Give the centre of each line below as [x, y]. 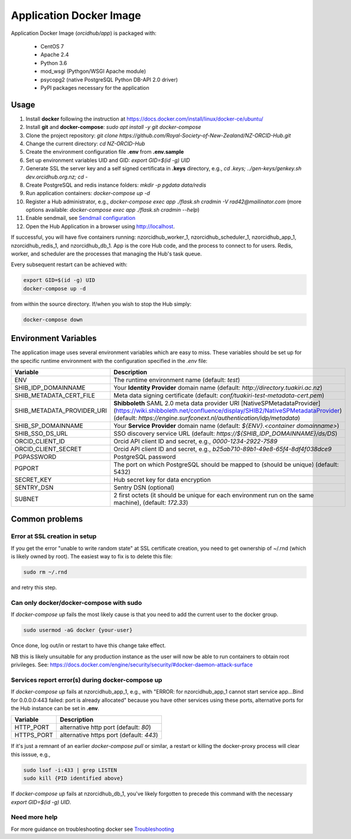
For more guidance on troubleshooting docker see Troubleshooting [92, 829]
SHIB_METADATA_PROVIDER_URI [61, 411]
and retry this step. [34, 588]
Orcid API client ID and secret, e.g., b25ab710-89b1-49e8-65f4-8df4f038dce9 [222, 449]
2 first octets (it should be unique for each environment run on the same [214, 495]
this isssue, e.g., [31, 754]
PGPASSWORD [35, 457]
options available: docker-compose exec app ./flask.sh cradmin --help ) [113, 210]
